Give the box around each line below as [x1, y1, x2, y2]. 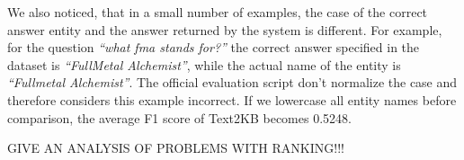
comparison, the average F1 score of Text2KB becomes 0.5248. [7, 108, 352, 127]
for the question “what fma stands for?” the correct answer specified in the [7, 38, 420, 57]
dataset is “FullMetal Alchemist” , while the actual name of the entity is [7, 55, 401, 74]
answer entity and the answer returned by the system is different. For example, [7, 20, 442, 39]
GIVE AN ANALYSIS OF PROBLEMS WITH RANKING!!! [7, 138, 344, 157]
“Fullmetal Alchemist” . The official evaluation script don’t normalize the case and [7, 73, 458, 92]
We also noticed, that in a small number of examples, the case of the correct [7, 3, 428, 21]
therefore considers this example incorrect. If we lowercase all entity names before [7, 90, 457, 109]
